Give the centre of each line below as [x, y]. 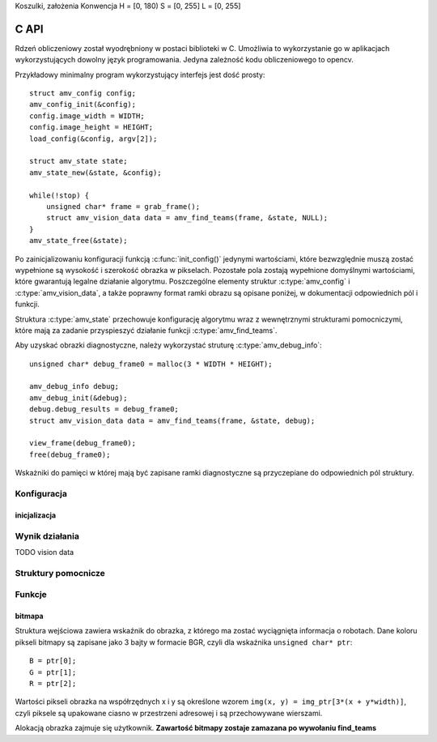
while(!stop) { [59, 195]
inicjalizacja [36, 515]
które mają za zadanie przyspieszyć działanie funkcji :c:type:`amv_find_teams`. [146, 330]
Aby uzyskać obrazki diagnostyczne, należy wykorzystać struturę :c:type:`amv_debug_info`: [169, 345]
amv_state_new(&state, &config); [95, 173]
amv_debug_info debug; [74, 386]
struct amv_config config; [83, 94]
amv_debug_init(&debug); [78, 398]
